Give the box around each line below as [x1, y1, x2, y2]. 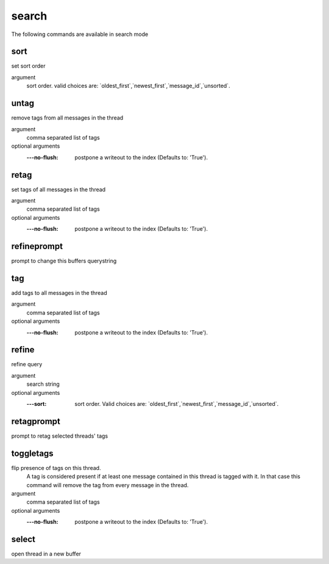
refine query [11, 361, 43, 368]
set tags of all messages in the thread [11, 186, 106, 193]
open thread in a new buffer [11, 550, 82, 558]
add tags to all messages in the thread [11, 289, 108, 296]
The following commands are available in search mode [11, 31, 149, 38]
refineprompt [11, 241, 63, 251]
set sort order [11, 62, 46, 70]
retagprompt [11, 416, 61, 427]
